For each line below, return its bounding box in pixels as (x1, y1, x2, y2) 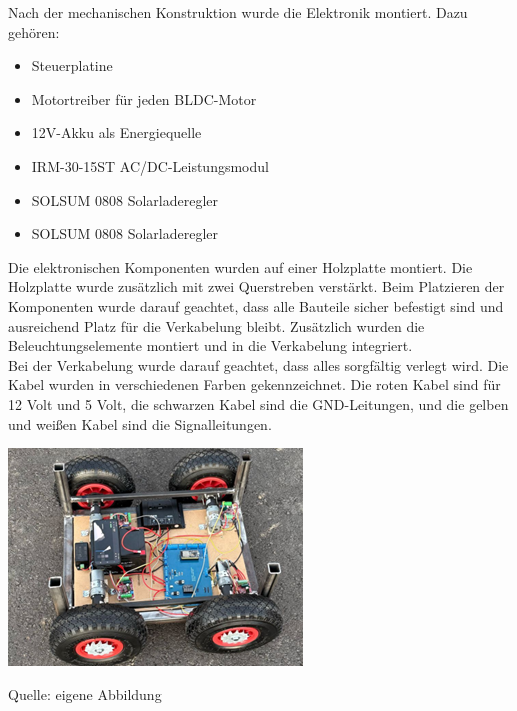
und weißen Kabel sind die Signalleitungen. (8, 413, 272, 434)
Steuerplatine (31, 55, 113, 76)
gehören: (8, 21, 60, 42)
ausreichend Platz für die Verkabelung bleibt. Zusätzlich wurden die (8, 315, 425, 336)
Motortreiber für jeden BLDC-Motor (31, 88, 257, 109)
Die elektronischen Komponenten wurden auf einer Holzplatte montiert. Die (8, 256, 473, 277)
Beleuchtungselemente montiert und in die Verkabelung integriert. (8, 335, 413, 356)
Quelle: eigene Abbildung (8, 683, 162, 704)
